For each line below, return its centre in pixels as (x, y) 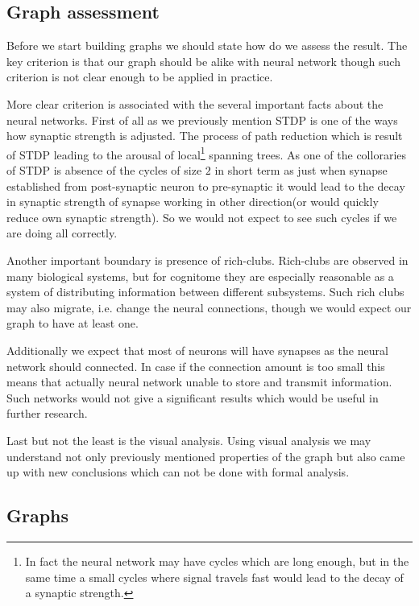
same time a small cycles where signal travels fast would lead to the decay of (214, 577)
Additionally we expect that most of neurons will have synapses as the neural (197, 350)
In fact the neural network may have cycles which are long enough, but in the (217, 561)
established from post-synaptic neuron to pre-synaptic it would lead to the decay (206, 186)
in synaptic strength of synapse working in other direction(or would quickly (193, 202)
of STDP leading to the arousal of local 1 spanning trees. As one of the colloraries (207, 153)
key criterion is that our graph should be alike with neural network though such (203, 61)
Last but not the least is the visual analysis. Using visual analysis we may (189, 440)
